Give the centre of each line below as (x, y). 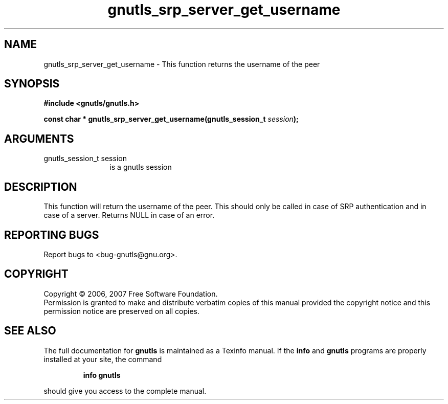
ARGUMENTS (39, 139)
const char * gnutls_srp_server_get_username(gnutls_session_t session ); (171, 119)
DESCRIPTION (41, 187)
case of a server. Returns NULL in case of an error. (129, 215)
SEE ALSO (30, 331)
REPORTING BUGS (52, 235)
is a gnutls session (141, 167)
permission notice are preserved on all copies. (121, 311)
